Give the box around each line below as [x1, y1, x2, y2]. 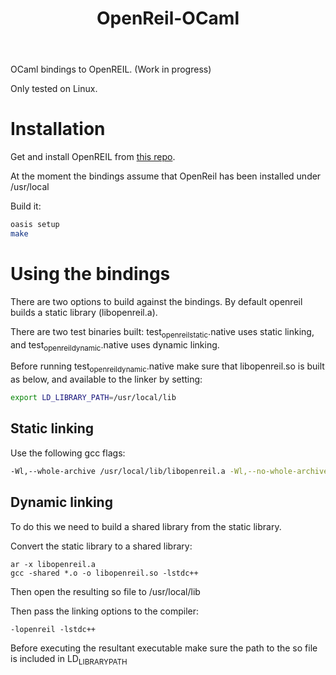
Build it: [10, 200, 42, 212]
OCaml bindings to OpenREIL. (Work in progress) [10, 63, 212, 76]
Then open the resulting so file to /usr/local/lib [10, 585, 201, 597]
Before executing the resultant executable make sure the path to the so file [10, 642, 318, 654]
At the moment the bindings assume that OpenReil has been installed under [10, 170, 322, 182]
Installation [10, 118, 106, 141]
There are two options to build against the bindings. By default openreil [10, 295, 303, 307]
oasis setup [10, 220, 60, 230]
